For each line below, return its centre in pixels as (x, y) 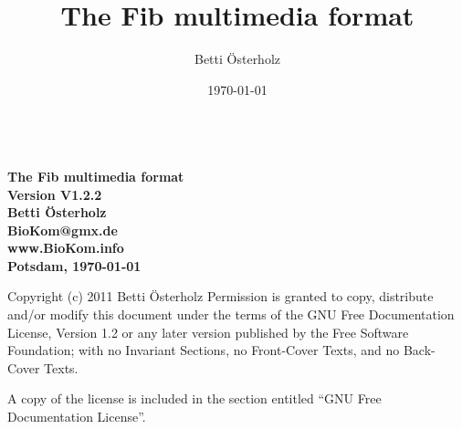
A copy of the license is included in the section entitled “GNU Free (194, 398)
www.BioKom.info (66, 248)
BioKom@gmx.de (63, 230)
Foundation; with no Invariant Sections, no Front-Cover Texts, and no (204, 350)
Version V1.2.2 (55, 194)
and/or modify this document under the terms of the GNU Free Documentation (231, 314)
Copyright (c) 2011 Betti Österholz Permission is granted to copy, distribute (220, 296)
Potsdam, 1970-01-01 (74, 265)
